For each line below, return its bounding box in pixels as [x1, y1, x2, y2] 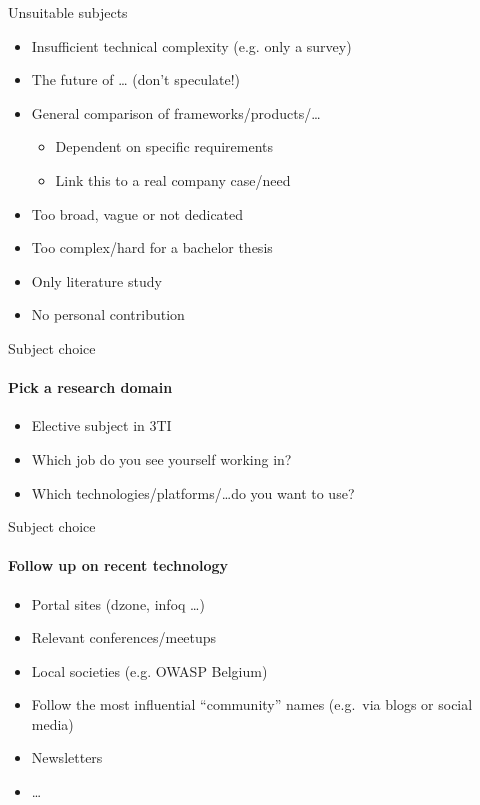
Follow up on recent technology [8, 555, 228, 576]
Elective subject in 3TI [31, 415, 172, 436]
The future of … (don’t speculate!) [31, 69, 241, 90]
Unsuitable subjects [8, 2, 128, 22]
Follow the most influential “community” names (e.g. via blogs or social [31, 694, 473, 715]
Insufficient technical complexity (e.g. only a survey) [31, 35, 352, 56]
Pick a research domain [8, 377, 173, 398]
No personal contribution [31, 304, 185, 325]
